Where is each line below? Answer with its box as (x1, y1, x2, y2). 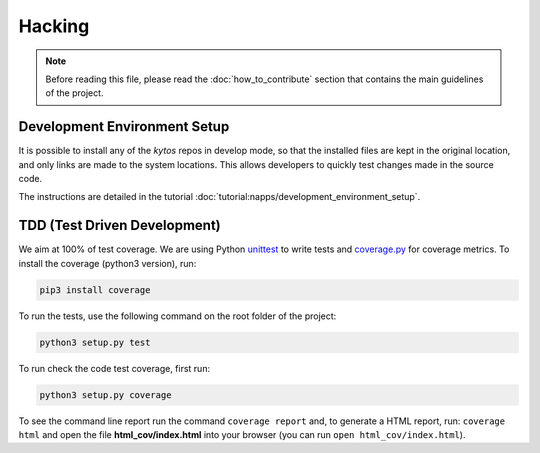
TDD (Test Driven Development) (18, 217, 221, 234)
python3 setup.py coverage (39, 389, 172, 400)
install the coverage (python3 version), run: (18, 257, 197, 269)
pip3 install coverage (39, 284, 151, 295)
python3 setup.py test (39, 336, 151, 348)
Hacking (18, 15, 90, 37)
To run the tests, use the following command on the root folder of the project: (18, 310, 337, 322)
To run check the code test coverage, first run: (18, 362, 210, 374)
